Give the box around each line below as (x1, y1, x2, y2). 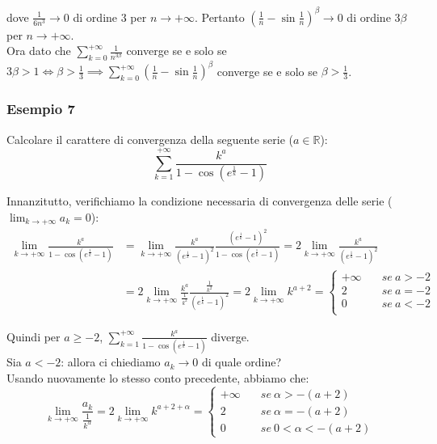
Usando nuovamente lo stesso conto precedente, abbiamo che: (6, 369, 309, 386)
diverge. (211, 328, 250, 345)
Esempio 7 (6, 99, 75, 119)
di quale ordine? (201, 353, 282, 370)
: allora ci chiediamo (61, 353, 161, 370)
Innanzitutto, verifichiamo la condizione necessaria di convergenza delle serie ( (6, 192, 393, 209)
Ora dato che (6, 42, 71, 59)
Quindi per (6, 328, 61, 345)
